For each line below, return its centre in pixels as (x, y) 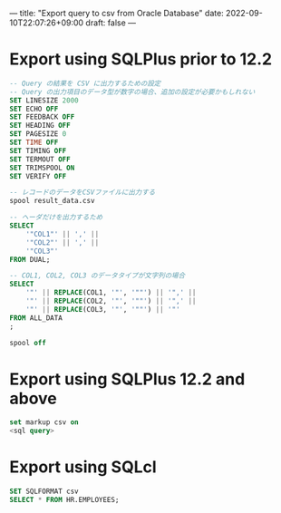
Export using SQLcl (83, 467)
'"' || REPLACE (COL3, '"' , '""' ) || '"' (103, 309)
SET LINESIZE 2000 (44, 100)
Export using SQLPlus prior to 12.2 (141, 59)
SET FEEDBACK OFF (42, 117)
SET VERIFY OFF (38, 176)
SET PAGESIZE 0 (38, 134)
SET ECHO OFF (34, 109)
